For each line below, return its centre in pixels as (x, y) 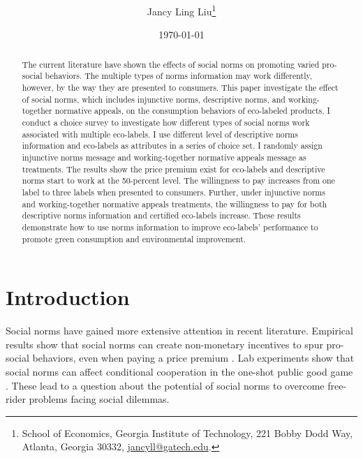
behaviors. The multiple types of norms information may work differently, (179, 76)
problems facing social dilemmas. (99, 399)
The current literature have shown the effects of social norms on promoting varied (171, 64)
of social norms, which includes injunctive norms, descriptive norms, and (154, 99)
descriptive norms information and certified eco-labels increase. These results (161, 215)
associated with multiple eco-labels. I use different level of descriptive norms (160, 134)
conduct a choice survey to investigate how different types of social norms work (166, 123)
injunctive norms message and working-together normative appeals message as (164, 157)
